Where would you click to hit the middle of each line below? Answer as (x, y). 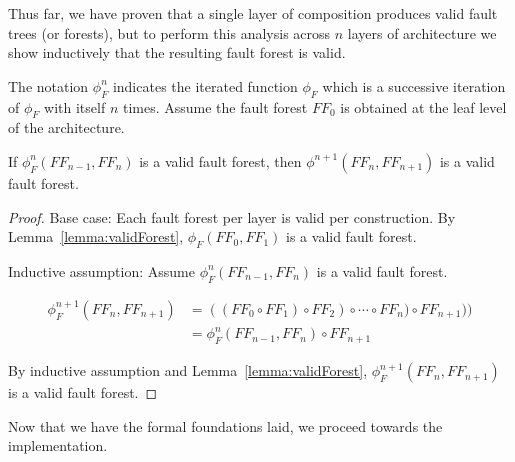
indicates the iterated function (205, 85)
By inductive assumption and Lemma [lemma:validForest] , (188, 370)
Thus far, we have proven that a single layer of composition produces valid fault (253, 13)
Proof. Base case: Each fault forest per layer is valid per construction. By (232, 216)
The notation (48, 85)
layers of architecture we (422, 32)
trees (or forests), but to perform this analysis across (169, 32)
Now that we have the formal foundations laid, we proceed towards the (225, 425)
